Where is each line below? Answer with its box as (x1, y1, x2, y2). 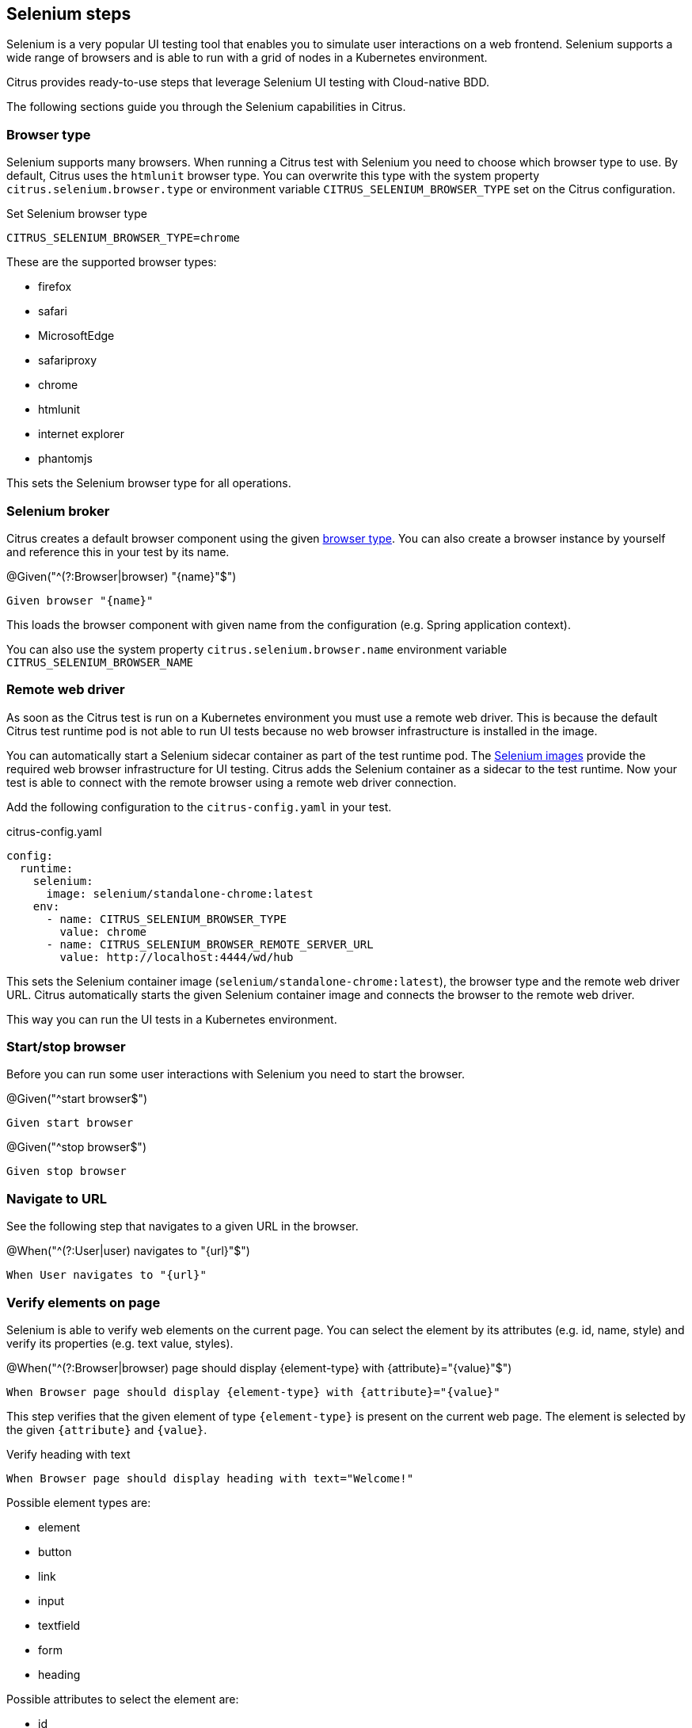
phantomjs (38, 452, 93, 466)
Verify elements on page (6, 1294, 161, 1310)
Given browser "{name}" (6, 593, 154, 607)
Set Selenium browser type (6, 207, 147, 221)
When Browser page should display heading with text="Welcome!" (6, 1471, 414, 1485)
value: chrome (59, 925, 147, 938)
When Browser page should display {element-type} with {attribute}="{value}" (6, 1385, 500, 1398)
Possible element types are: (6, 1495, 151, 1509)
